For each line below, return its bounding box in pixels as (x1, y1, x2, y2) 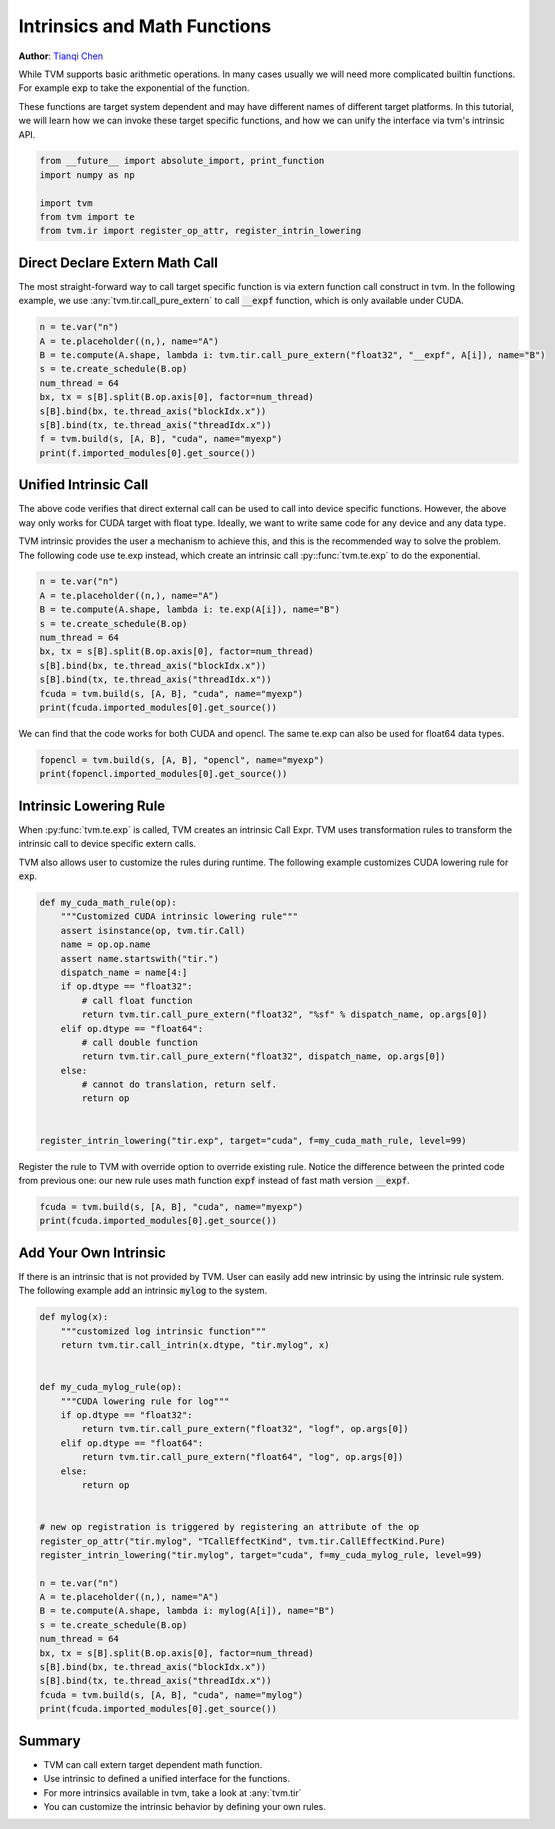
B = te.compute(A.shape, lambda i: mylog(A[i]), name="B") (39, 1605, 335, 1617)
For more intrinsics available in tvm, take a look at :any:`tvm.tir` (43, 1786, 302, 1799)
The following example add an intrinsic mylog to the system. (18, 1285, 268, 1297)
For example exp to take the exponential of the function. (18, 82, 250, 94)
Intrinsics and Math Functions (18, 15, 272, 37)
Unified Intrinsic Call (18, 476, 149, 494)
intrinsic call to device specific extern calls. (18, 838, 197, 850)
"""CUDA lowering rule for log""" (60, 1395, 230, 1407)
